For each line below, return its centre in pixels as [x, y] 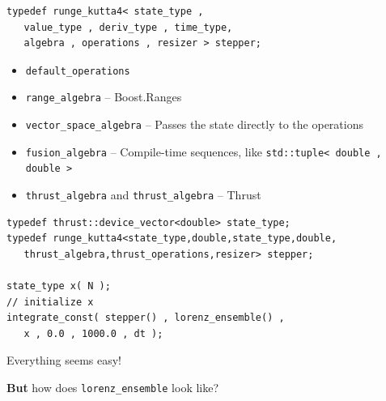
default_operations [78, 71]
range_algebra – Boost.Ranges [104, 97]
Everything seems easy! [64, 360]
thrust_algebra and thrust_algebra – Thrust [143, 195]
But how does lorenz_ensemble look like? [113, 388]
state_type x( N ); [59, 286]
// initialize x [50, 302]
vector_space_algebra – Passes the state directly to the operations [194, 124]
